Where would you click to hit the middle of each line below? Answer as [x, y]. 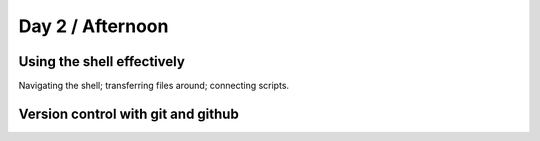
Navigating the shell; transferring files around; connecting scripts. [154, 86]
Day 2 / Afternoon [93, 26]
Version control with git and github [128, 113]
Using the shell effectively [101, 61]
